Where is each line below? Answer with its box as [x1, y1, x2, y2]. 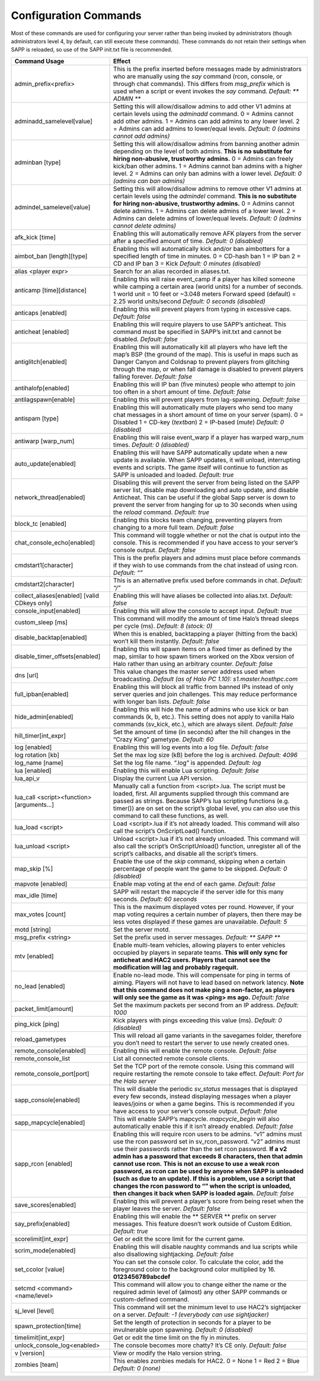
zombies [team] [14, 1360, 59, 1369]
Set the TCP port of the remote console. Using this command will [113, 1062, 295, 1070]
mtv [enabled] [14, 952, 54, 960]
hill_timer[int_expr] [14, 731, 66, 739]
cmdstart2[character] [14, 580, 75, 588]
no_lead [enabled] [14, 982, 65, 990]
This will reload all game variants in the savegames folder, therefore [113, 1031, 302, 1039]
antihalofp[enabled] [14, 384, 69, 392]
